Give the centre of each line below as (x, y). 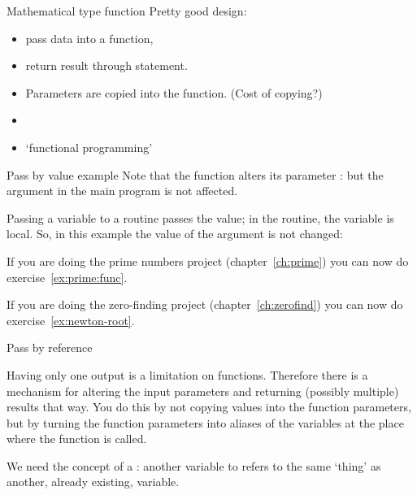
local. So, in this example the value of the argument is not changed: (175, 234)
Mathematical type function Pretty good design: (127, 11)
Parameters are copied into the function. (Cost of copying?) (174, 92)
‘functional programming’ (89, 147)
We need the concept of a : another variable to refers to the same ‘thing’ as (194, 465)
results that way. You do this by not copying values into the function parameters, (209, 407)
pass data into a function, (89, 38)
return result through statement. (106, 65)
